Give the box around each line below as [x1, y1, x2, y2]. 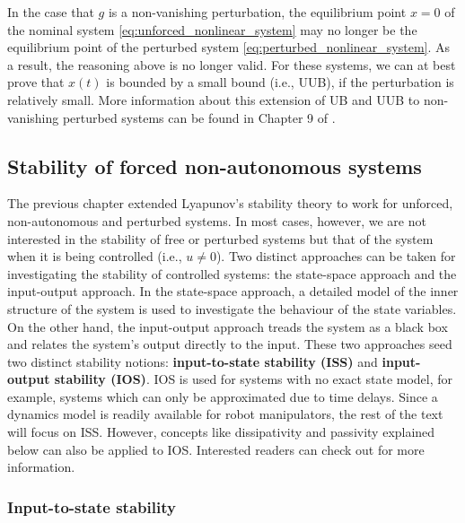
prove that [7, 73, 65, 92]
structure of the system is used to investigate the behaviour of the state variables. [7, 299, 457, 318]
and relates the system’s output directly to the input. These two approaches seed [7, 335, 452, 353]
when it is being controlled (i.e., [7, 247, 182, 266]
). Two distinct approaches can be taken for [215, 247, 456, 266]
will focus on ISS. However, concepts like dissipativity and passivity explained [7, 423, 435, 441]
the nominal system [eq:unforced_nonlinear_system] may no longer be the [7, 20, 417, 39]
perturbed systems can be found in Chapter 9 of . [62, 108, 336, 126]
